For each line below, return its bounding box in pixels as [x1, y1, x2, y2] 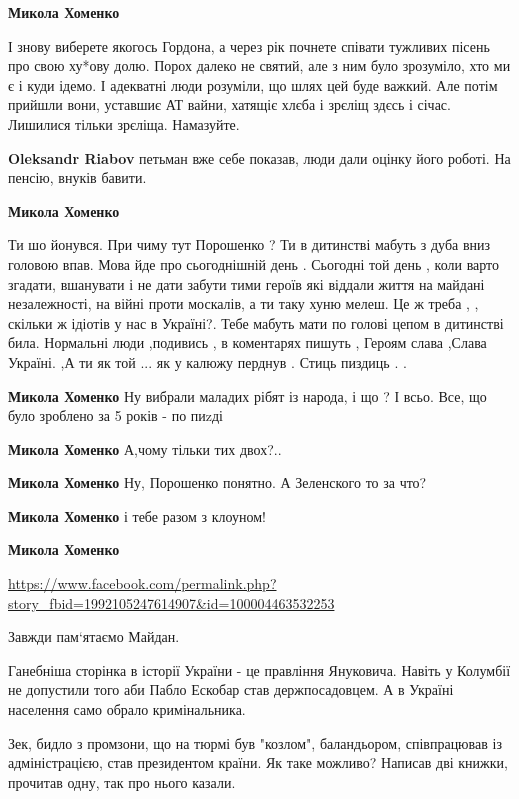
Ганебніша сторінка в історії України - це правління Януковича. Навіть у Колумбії [8, 659, 511, 680]
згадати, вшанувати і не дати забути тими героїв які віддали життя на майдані [8, 273, 485, 294]
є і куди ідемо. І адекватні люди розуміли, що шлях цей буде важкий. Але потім [8, 74, 498, 95]
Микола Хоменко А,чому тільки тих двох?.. [8, 438, 282, 459]
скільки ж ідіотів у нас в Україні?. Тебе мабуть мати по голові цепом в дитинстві [8, 312, 504, 333]
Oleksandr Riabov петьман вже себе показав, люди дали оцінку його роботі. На [8, 147, 511, 168]
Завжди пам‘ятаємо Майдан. [8, 626, 180, 647]
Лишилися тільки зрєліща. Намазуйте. [8, 113, 240, 134]
